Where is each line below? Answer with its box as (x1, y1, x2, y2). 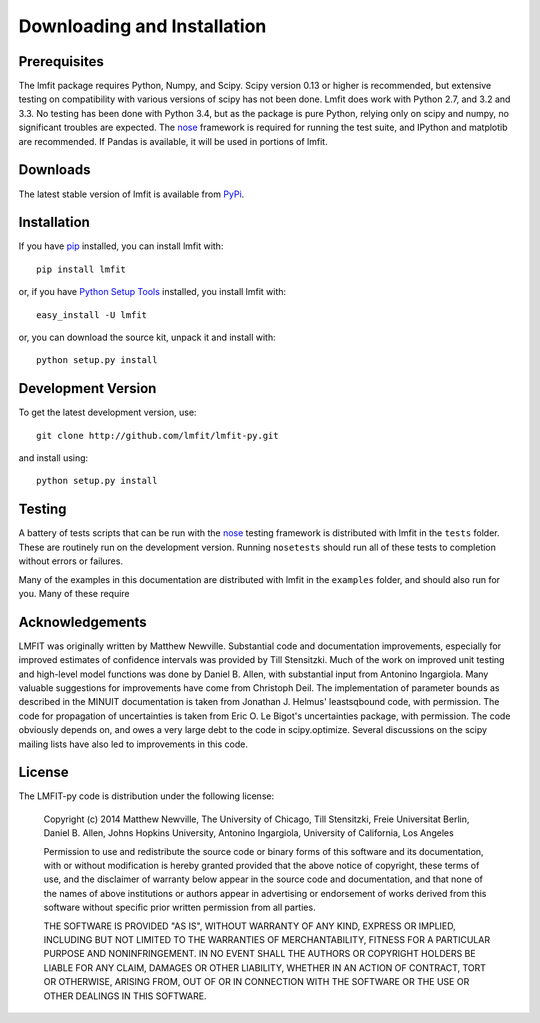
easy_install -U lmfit (36, 309, 148, 320)
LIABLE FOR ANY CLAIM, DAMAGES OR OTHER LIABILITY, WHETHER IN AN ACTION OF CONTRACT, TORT (43, 961, 487, 974)
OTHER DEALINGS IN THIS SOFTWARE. (43, 990, 207, 1002)
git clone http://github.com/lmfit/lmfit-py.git (36, 430, 279, 441)
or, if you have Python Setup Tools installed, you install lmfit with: (18, 286, 287, 298)
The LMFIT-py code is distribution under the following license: (18, 790, 275, 802)
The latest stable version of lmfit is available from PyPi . (18, 188, 245, 200)
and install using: (18, 452, 89, 464)
